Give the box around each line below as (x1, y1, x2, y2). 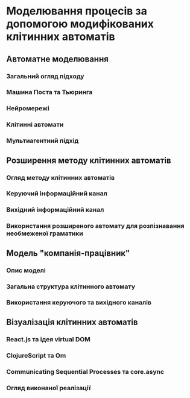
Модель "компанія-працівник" (6, 248, 130, 258)
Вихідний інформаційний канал (6, 206, 104, 214)
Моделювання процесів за (6, 4, 148, 18)
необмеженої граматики (6, 229, 83, 238)
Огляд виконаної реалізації (6, 384, 91, 392)
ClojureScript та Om (6, 351, 66, 359)
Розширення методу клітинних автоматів (6, 155, 171, 165)
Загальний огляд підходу (6, 72, 84, 80)
